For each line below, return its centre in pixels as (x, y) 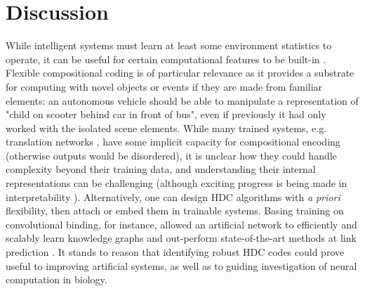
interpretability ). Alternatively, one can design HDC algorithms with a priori (173, 196)
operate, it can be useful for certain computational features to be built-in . (166, 59)
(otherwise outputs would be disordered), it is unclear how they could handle (171, 155)
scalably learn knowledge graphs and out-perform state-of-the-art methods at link (181, 238)
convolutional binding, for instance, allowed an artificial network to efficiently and (181, 224)
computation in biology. (57, 279)
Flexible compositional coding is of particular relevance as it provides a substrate (180, 73)
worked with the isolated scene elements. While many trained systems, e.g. (166, 128)
